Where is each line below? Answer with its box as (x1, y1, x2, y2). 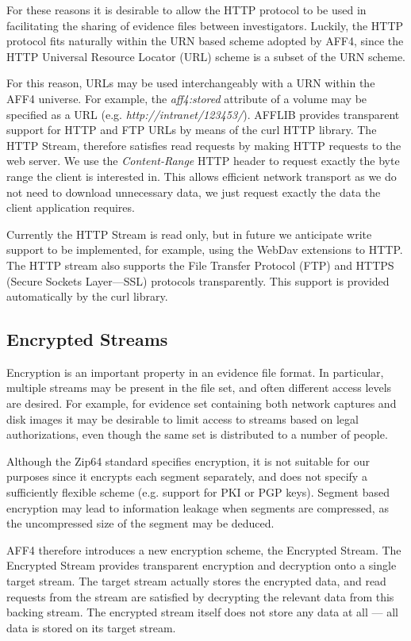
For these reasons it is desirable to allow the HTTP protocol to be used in (6, 2, 367, 17)
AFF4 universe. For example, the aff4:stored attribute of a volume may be (6, 90, 367, 106)
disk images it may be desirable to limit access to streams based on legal (6, 410, 359, 427)
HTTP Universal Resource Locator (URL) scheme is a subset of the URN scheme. (6, 48, 405, 64)
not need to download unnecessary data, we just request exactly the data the (6, 183, 381, 200)
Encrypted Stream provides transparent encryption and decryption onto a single (6, 557, 397, 574)
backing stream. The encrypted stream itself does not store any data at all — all (6, 604, 399, 620)
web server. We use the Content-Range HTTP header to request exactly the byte (6, 152, 400, 169)
